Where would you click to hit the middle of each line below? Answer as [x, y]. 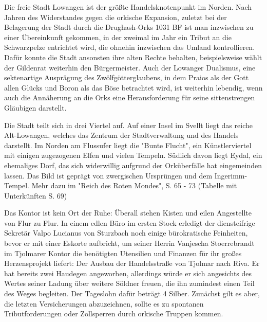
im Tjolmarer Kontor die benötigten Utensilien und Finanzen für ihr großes [123, 253]
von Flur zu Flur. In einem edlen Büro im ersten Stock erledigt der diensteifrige [130, 222]
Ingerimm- [231, 175]
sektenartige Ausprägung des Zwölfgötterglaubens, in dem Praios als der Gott [127, 77]
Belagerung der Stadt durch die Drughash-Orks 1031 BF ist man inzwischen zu [129, 27]
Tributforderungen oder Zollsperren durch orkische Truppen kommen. [114, 314]
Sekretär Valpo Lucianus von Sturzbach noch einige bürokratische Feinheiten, [126, 233]
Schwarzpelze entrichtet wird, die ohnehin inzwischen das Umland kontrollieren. [130, 47]
